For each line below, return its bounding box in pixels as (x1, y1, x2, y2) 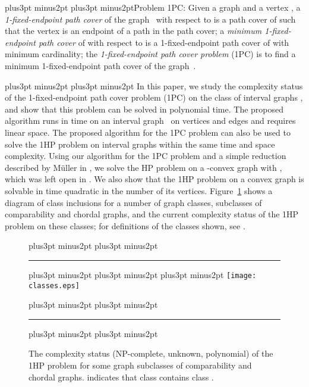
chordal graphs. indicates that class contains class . (29, 370, 214, 383)
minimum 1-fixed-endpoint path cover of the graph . (5, 59, 196, 71)
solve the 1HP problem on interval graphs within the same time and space (5, 138, 275, 150)
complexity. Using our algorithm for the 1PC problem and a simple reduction (5, 149, 286, 162)
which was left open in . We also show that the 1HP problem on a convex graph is (5, 173, 304, 185)
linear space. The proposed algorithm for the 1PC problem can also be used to (5, 126, 291, 138)
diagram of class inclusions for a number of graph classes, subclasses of (5, 196, 262, 208)
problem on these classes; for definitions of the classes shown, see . (5, 219, 245, 232)
